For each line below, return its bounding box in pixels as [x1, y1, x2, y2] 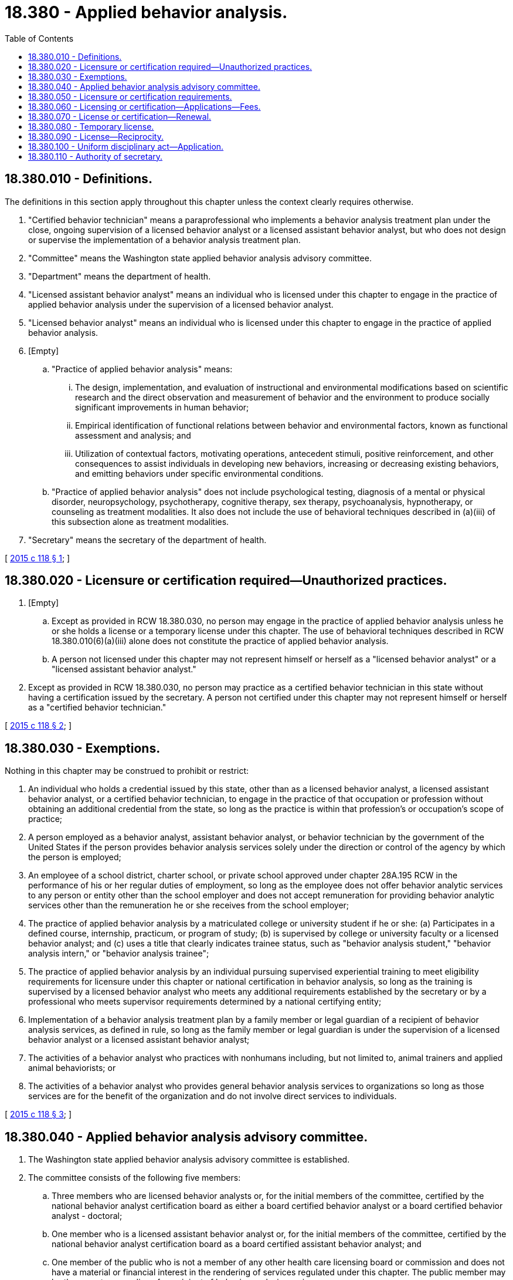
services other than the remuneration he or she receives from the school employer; [28, 900, 349, 911]
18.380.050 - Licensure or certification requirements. [28, 91, 232, 102]
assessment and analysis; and [75, 430, 191, 440]
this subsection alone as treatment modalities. [52, 516, 229, 527]
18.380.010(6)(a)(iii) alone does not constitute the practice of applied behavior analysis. [52, 636, 389, 646]
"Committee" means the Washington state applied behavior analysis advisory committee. [28, 252, 372, 263]
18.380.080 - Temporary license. [28, 121, 154, 132]
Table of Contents [5, 33, 74, 43]
